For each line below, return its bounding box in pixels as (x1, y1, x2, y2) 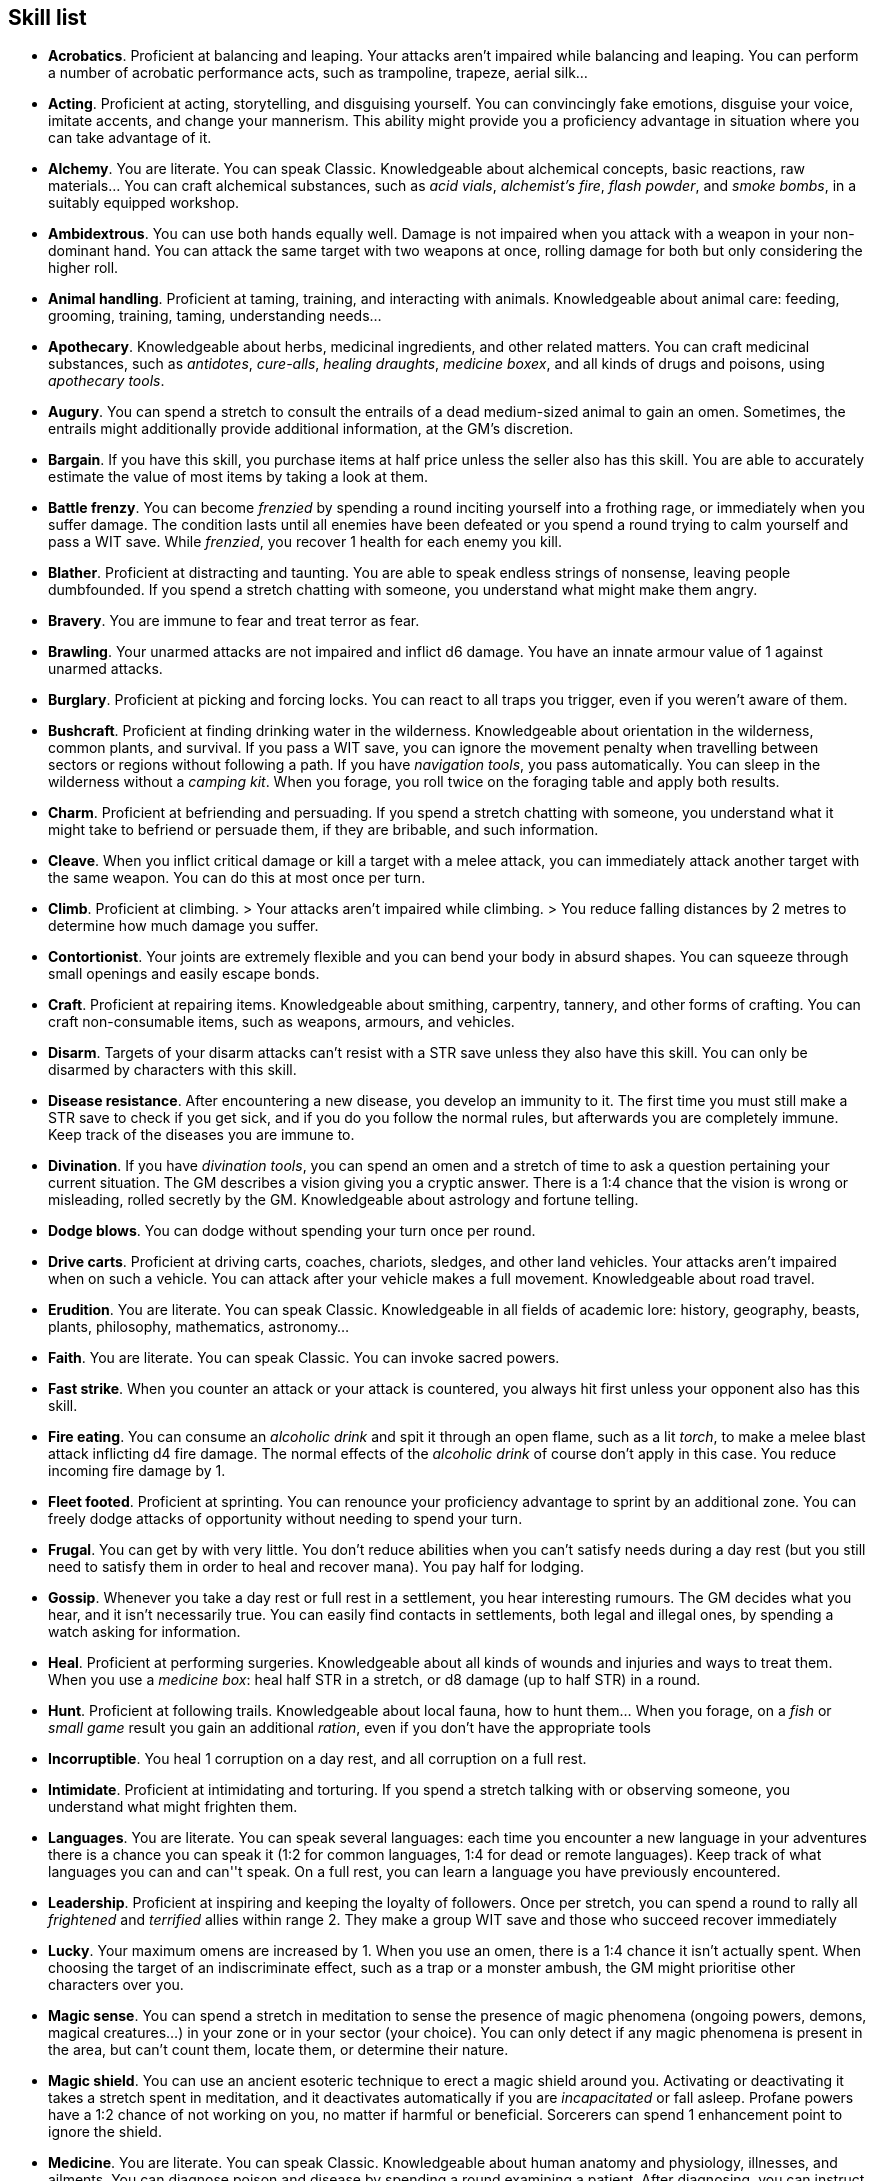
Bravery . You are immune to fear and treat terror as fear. (48, 612, 420, 630)
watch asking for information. (48, 1623, 241, 1641)
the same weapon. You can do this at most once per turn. (48, 869, 426, 887)
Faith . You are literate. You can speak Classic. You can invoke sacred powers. (48, 1349, 560, 1367)
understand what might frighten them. (48, 1798, 298, 1816)
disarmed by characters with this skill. (48, 1061, 297, 1079)
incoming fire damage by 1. (48, 1462, 226, 1480)
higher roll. (48, 259, 119, 277)
